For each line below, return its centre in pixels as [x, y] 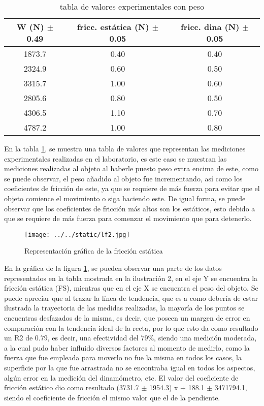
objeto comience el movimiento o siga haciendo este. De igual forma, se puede [125, 198]
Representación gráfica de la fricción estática [94, 251]
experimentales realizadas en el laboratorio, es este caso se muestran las [115, 158]
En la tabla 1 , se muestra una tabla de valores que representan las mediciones [125, 148]
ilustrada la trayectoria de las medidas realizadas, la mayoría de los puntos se [124, 308]
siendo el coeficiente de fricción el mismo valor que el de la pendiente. [112, 397]
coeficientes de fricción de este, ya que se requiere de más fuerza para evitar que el [132, 188]
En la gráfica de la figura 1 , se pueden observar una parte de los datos [113, 268]
